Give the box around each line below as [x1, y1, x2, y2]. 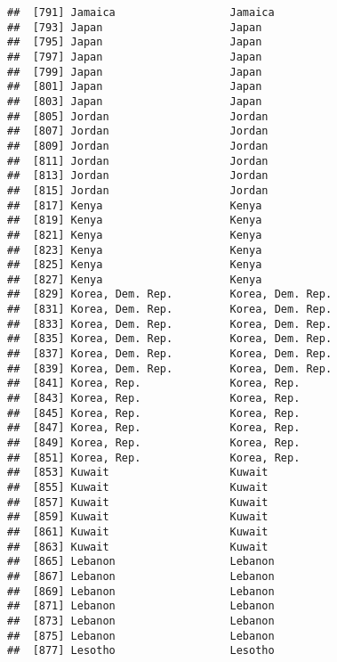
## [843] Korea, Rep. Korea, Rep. [7, 392, 301, 405]
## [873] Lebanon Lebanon [7, 614, 275, 627]
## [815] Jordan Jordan [7, 184, 269, 197]
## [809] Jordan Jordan [7, 139, 269, 152]
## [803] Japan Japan [7, 94, 262, 108]
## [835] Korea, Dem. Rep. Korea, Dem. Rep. [7, 332, 333, 346]
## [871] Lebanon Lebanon [7, 600, 275, 613]
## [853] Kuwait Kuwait [7, 466, 269, 479]
